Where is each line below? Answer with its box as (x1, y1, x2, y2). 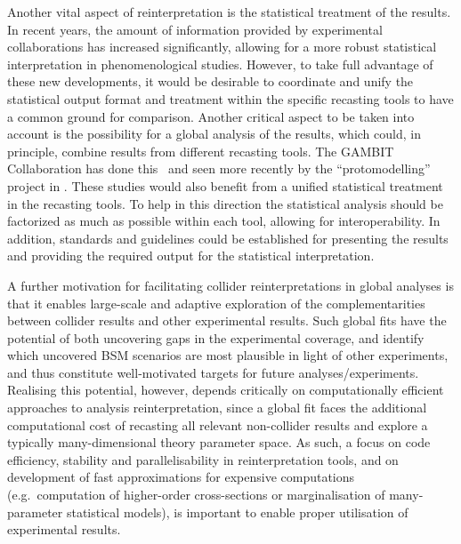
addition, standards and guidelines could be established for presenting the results (7, 228, 449, 247)
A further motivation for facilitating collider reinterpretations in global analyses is (7, 276, 454, 294)
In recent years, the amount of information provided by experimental (7, 20, 383, 38)
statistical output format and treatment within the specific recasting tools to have (7, 89, 454, 108)
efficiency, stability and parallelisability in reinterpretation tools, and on (7, 450, 399, 468)
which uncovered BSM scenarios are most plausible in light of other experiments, (7, 346, 449, 364)
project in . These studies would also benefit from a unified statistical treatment (7, 176, 443, 195)
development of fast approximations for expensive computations (7, 468, 355, 486)
